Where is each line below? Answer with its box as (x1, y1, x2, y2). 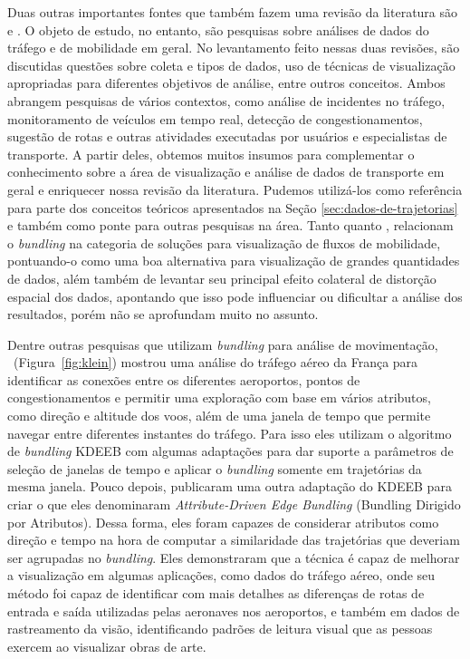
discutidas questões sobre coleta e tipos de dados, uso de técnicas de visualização (7, 55, 456, 74)
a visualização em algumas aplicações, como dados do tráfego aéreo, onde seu (7, 566, 436, 585)
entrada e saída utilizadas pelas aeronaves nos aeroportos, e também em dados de (7, 601, 460, 620)
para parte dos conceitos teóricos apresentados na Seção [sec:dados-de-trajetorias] (7, 198, 458, 217)
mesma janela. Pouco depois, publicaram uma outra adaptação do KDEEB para (7, 477, 452, 496)
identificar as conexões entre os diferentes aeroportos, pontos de (7, 370, 360, 389)
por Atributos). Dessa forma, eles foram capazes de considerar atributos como (7, 512, 439, 531)
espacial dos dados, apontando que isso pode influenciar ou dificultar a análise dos (7, 286, 463, 305)
